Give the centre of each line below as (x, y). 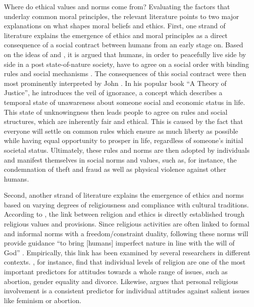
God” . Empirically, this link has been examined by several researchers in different (127, 252)
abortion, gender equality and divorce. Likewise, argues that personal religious (121, 281)
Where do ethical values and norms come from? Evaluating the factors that (117, 6)
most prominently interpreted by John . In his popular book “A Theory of (115, 83)
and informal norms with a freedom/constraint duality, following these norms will (126, 233)
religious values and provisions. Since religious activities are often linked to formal (127, 224)
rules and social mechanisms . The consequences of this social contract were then (125, 73)
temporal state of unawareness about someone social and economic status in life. (125, 102)
